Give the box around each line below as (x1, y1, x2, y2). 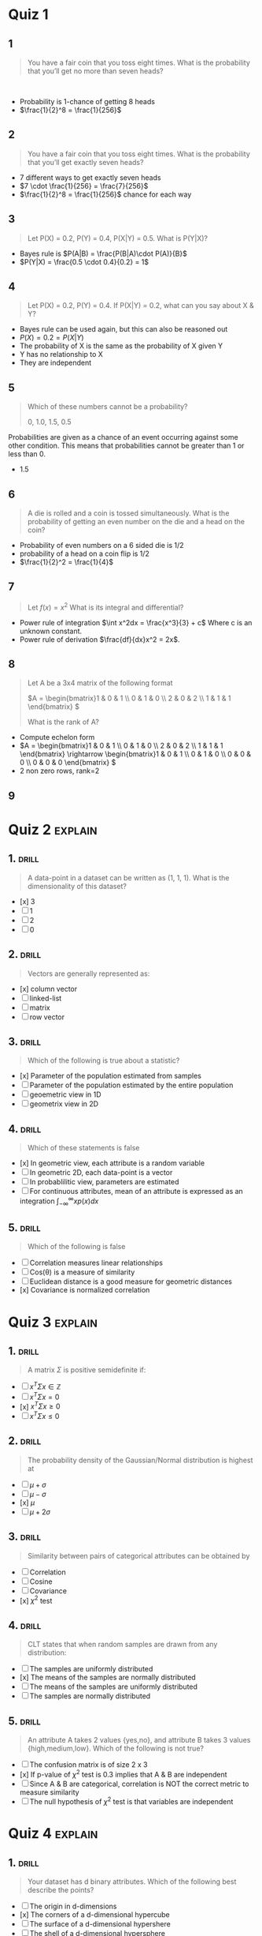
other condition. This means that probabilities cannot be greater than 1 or (8, 441, 245, 451)
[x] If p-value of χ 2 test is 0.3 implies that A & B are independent (19, 1768, 227, 1779)
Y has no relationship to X (19, 350, 104, 359)
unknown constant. (19, 626, 83, 636)
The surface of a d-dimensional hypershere (29, 1919, 171, 1929)
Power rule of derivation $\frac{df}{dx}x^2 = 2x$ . (19, 634, 180, 644)
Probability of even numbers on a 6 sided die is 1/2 (19, 541, 184, 550)
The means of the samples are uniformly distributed (29, 1682, 198, 1691)
